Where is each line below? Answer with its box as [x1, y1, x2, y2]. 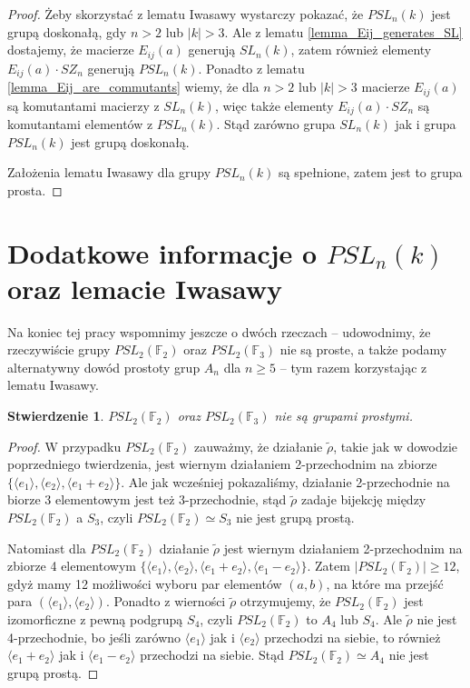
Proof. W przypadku [7, 436, 122, 455]
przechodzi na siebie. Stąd [140, 645, 284, 664]
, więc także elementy [214, 95, 334, 115]
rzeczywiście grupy [7, 340, 111, 359]
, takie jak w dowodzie [333, 436, 458, 455]
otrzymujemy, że [240, 592, 331, 611]
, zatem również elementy [290, 40, 432, 59]
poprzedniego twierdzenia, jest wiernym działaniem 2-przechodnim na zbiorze [7, 454, 437, 474]
